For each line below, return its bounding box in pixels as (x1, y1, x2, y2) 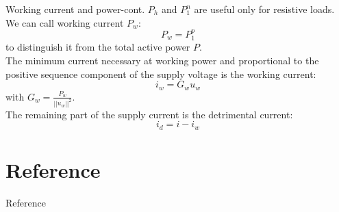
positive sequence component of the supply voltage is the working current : (5, 66, 316, 81)
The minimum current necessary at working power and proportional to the (5, 53, 319, 68)
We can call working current (5, 15, 124, 29)
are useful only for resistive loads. (194, 2, 335, 16)
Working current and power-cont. (5, 2, 145, 16)
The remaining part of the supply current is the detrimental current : (5, 107, 293, 121)
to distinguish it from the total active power (5, 40, 190, 54)
